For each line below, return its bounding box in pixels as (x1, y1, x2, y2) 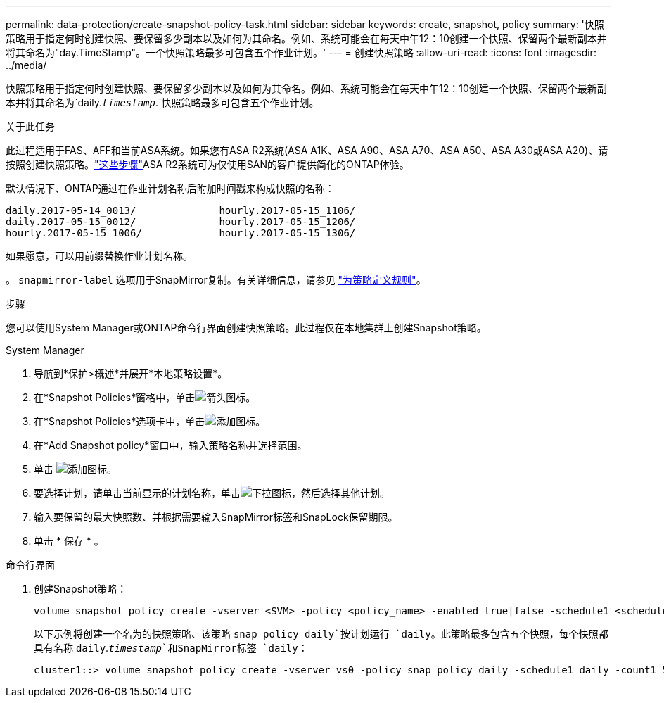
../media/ (6, 59, 47, 71)
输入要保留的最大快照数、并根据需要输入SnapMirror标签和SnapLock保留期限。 (34, 511, 398, 523)
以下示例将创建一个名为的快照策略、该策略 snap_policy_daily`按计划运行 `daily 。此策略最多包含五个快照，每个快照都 (34, 628, 608, 640)
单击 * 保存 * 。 (34, 535, 104, 547)
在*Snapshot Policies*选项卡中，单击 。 (34, 415, 266, 427)
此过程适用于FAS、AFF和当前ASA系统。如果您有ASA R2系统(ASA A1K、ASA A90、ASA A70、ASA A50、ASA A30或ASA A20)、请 (6, 144, 608, 156)
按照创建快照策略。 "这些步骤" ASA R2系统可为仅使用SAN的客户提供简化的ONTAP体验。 (6, 158, 409, 170)
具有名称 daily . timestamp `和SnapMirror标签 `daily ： (34, 642, 308, 654)
